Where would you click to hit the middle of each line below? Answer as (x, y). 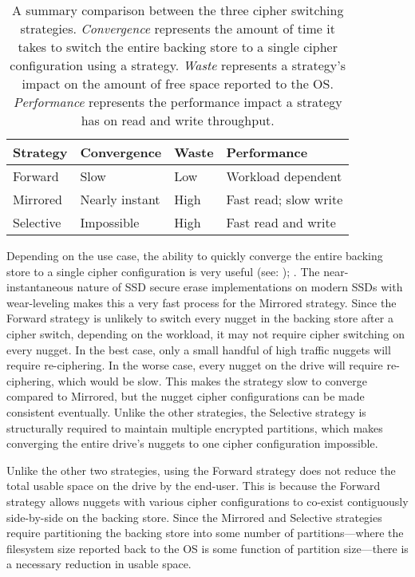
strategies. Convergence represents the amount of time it (178, 28)
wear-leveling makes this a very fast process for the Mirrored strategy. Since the (202, 302)
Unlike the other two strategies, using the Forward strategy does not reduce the (201, 470)
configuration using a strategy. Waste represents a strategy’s (178, 65)
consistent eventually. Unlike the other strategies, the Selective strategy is (186, 411)
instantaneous (40, 287)
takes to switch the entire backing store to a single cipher (178, 47)
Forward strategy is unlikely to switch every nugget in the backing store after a (200, 318)
